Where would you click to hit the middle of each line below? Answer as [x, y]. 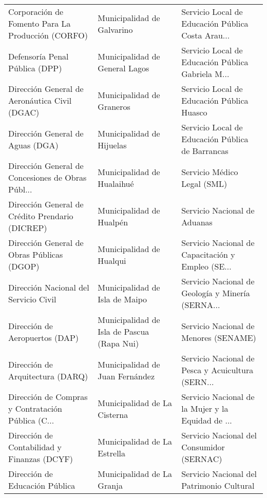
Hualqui [112, 260]
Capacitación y [208, 254]
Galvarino [115, 29]
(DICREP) [28, 228]
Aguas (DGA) [33, 145]
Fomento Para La [40, 23]
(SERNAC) [202, 459]
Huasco [194, 112]
